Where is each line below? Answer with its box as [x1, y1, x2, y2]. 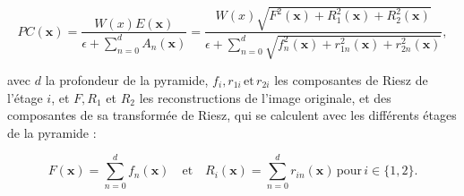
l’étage [7, 88, 43, 107]
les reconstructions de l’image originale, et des [139, 88, 391, 107]
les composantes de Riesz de [274, 70, 428, 89]
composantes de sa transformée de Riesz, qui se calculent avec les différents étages [7, 106, 457, 124]
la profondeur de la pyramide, [45, 70, 209, 89]
